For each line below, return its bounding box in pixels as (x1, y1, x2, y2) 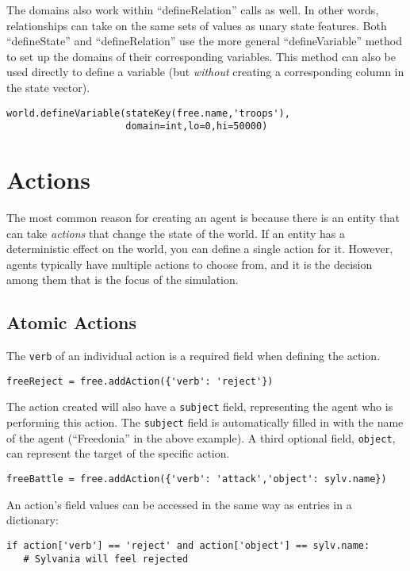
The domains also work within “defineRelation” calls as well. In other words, (6, 2, 379, 17)
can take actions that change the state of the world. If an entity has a (6, 224, 345, 241)
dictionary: (6, 512, 59, 528)
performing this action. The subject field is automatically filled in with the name (6, 414, 404, 431)
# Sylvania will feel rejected (23, 553, 189, 565)
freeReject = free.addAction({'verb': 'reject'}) (6, 375, 274, 387)
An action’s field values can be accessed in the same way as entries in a (6, 496, 352, 512)
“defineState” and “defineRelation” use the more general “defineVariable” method (6, 33, 402, 49)
